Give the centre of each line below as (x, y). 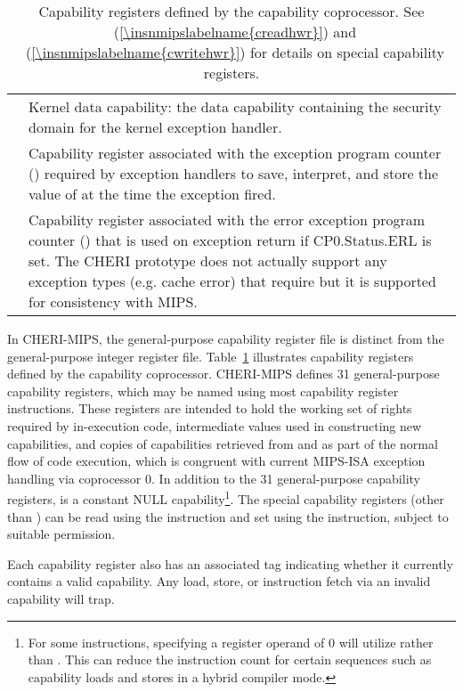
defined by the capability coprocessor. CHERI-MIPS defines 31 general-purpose (223, 374)
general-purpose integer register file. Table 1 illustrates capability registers (211, 356)
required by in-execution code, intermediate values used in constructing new (215, 425)
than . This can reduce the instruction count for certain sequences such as (230, 659)
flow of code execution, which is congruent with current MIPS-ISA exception (216, 461)
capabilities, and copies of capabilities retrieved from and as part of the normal (223, 443)
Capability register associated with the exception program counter (235, 153)
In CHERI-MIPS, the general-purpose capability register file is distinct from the (226, 338)
